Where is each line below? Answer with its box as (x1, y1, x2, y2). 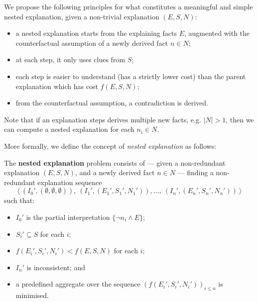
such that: (4, 195, 35, 205)
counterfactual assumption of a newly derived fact (15, 37, 168, 48)
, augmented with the (184, 28, 250, 38)
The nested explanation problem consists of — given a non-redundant (4, 157, 226, 168)
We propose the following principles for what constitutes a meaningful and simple (4, 1, 253, 11)
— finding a (177, 167, 214, 178)
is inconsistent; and (26, 262, 85, 272)
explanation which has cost (15, 81, 98, 91)
